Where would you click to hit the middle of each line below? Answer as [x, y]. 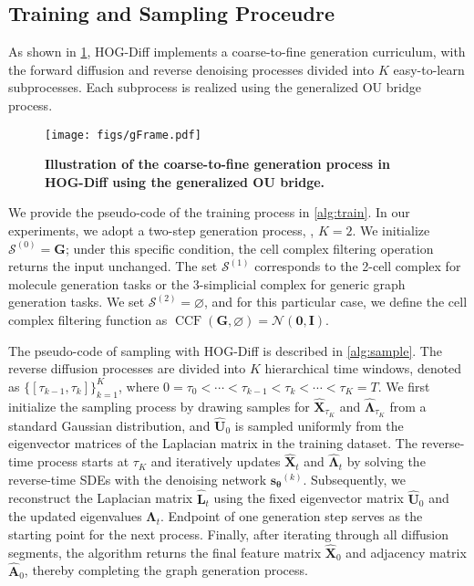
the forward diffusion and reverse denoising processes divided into [191, 69]
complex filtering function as [88, 319]
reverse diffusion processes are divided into [127, 368]
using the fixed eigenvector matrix [309, 498]
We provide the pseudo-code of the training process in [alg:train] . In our [209, 212]
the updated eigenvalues [75, 516]
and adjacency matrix [406, 552]
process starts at [83, 461]
